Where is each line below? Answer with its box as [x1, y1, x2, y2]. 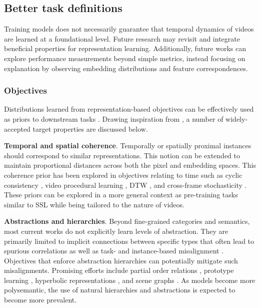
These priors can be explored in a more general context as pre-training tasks [4, 189, 238, 200]
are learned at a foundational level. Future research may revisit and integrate [4, 33, 240, 44]
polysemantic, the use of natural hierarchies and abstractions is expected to [4, 284, 235, 295]
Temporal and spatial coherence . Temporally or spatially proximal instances [4, 140, 251, 151]
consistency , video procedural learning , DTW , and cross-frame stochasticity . [4, 179, 247, 190]
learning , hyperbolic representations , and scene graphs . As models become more [4, 274, 255, 285]
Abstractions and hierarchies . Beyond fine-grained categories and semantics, [4, 216, 250, 226]
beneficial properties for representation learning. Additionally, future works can [4, 43, 246, 54]
